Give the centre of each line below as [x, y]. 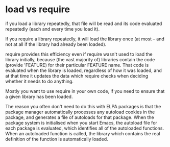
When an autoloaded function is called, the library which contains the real [83, 133]
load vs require [38, 9]
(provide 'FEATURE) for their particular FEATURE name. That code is [77, 65]
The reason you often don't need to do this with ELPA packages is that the [83, 106]
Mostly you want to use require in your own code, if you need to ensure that [85, 91]
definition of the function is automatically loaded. [57, 139]
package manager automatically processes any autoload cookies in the [80, 112]
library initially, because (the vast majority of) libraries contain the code [80, 59]
